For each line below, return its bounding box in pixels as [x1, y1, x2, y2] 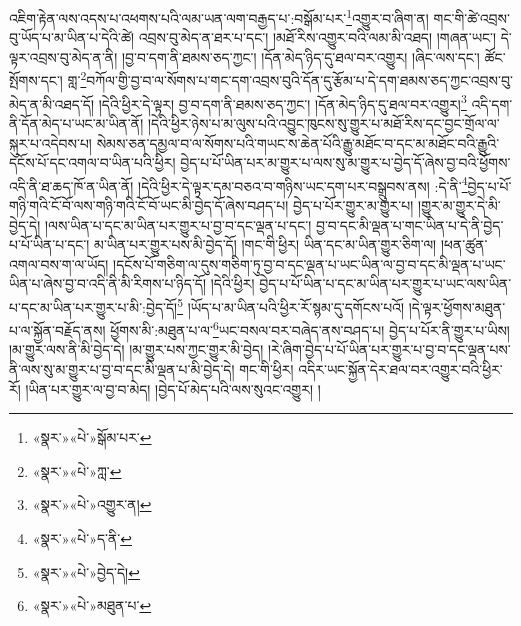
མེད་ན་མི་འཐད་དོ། [9, 93, 95, 114]
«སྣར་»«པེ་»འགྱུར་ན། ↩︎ [32, 494, 152, 515]
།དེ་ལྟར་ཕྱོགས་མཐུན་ [408, 296, 506, 317]
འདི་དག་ [471, 93, 513, 114]
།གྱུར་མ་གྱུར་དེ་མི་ [418, 194, 501, 215]
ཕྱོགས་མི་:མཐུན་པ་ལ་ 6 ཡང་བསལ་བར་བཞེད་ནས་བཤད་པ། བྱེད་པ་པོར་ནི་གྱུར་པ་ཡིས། [110, 317, 510, 340]
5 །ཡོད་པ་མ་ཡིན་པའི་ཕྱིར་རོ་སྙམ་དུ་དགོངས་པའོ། [177, 293, 405, 317]
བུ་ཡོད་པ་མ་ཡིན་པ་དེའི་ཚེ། [9, 27, 135, 48]
